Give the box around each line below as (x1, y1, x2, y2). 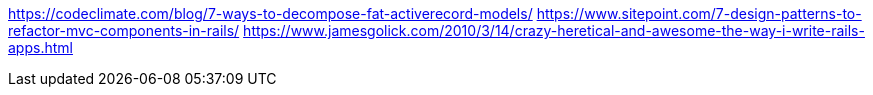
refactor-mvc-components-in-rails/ (8, 22, 240, 39)
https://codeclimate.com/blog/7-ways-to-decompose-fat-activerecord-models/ (8, 5, 533, 22)
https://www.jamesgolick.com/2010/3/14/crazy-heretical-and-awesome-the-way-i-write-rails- (243, 22, 865, 39)
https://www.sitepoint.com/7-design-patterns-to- (536, 5, 862, 22)
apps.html (8, 39, 73, 56)
